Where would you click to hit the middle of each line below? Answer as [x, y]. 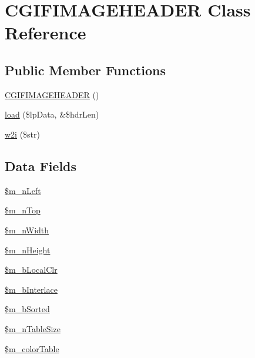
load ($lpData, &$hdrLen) [52, 114]
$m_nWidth [27, 230]
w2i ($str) [23, 134]
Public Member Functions [85, 70]
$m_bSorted [27, 309]
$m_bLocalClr [31, 270]
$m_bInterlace [31, 289]
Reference [46, 33]
